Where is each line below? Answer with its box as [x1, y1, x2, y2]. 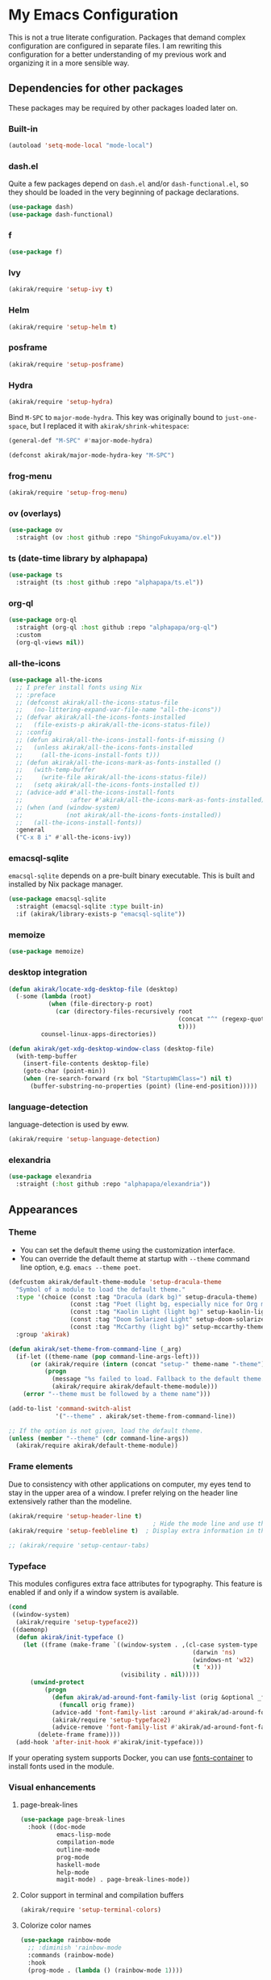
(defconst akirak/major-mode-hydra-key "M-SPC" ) [8, 451, 175, 459]
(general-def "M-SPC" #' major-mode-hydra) [8, 436, 153, 445]
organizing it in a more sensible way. [8, 58, 130, 68]
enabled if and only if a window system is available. [8, 1588, 179, 1597]
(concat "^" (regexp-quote [177, 1015, 269, 1023]
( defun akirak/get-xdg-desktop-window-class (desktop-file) [8, 1044, 215, 1053]
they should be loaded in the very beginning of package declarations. [8, 187, 240, 197]
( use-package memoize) [8, 947, 85, 956]
